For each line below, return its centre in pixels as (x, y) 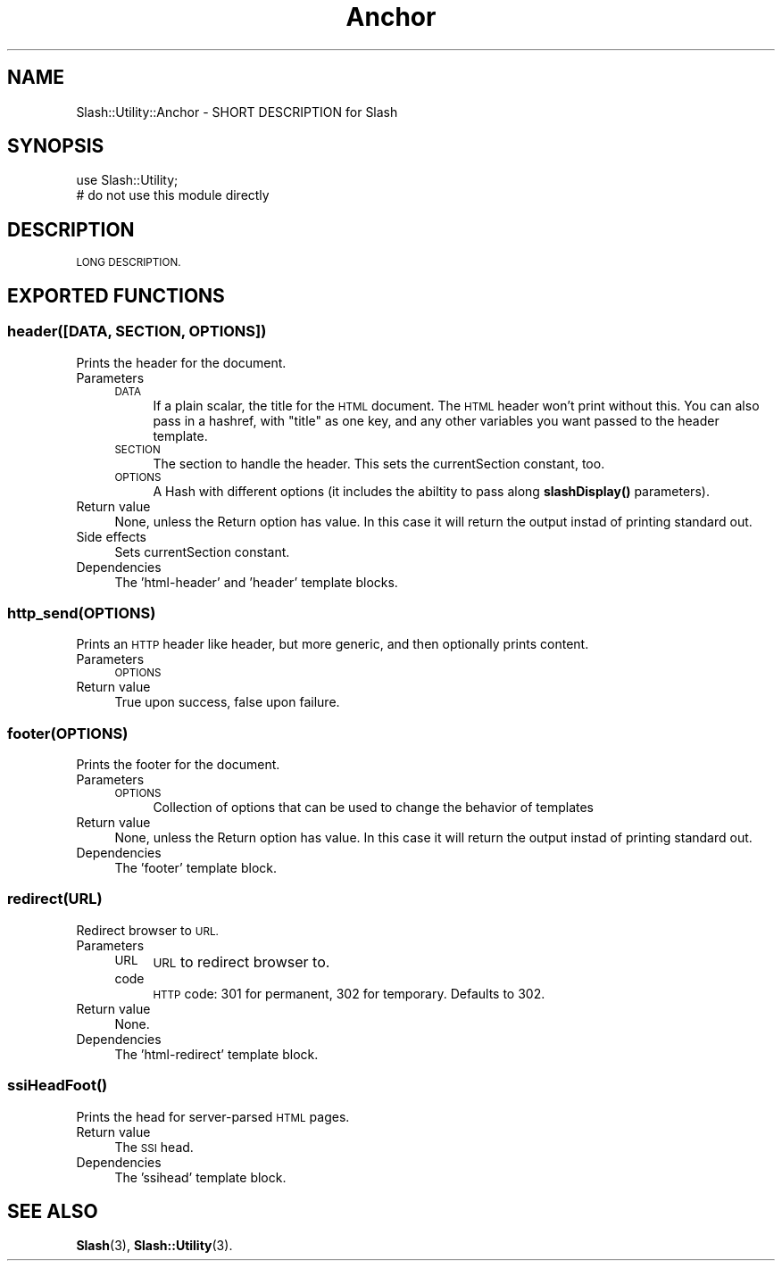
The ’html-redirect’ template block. (216, 1054)
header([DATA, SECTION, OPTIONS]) (137, 332)
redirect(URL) (55, 899)
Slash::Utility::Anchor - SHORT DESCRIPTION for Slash (237, 112)
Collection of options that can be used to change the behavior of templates (373, 807)
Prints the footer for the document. (178, 764)
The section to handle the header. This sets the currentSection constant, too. (379, 463)
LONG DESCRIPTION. (129, 263)
